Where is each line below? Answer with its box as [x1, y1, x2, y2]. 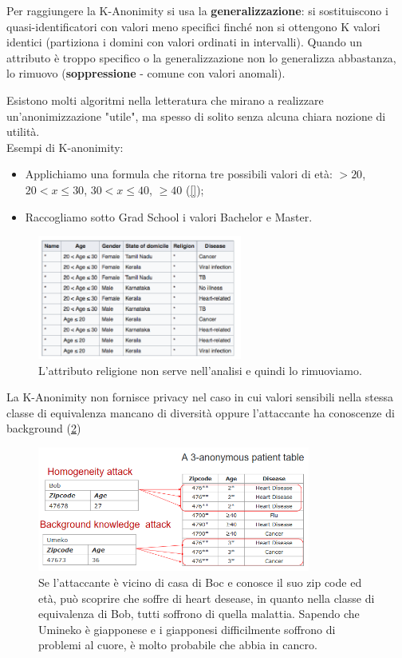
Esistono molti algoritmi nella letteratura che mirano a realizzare [6, 91, 324, 108]
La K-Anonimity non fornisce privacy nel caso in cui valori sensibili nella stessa [6, 389, 393, 405]
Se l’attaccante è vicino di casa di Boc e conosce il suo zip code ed [38, 574, 362, 591]
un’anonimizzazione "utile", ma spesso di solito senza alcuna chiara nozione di [6, 107, 386, 124]
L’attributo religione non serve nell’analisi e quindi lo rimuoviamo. [38, 361, 362, 378]
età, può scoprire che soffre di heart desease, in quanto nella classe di [38, 589, 375, 606]
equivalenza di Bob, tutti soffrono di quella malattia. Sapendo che [38, 605, 360, 622]
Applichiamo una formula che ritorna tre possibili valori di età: [25, 165, 333, 182]
